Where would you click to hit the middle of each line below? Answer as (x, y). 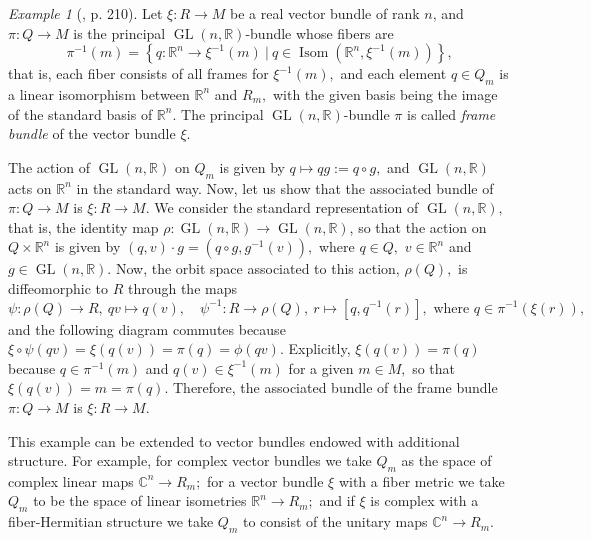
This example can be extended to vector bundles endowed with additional (234, 440)
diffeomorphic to (58, 287)
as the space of (446, 460)
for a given (321, 367)
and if (337, 500)
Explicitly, (319, 348)
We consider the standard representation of (286, 207)
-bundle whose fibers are (319, 32)
